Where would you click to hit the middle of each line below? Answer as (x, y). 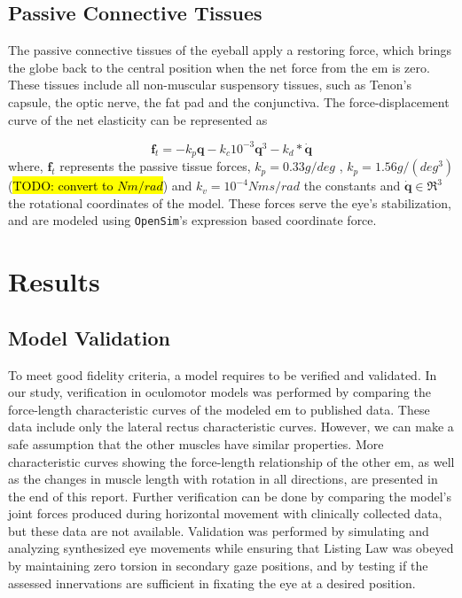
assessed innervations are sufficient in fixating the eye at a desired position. (212, 582)
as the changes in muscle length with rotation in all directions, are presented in (223, 479)
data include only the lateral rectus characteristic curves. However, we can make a (231, 427)
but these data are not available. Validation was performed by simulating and (219, 530)
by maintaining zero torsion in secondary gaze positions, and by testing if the (218, 566)
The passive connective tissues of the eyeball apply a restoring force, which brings (230, 50)
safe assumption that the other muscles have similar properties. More (196, 443)
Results (54, 281)
